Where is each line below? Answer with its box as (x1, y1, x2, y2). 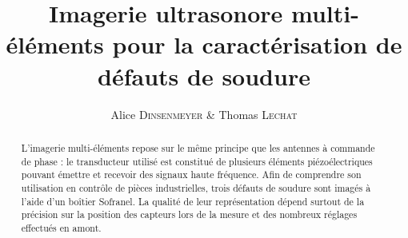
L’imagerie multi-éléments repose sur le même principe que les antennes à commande (21, 141, 375, 154)
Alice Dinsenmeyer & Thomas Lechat (110, 105, 298, 122)
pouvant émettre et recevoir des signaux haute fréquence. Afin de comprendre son (21, 168, 362, 181)
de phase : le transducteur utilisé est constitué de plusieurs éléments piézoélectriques (21, 154, 373, 168)
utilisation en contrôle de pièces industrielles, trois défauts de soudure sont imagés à (21, 180, 371, 194)
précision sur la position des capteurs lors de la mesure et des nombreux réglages (21, 208, 358, 221)
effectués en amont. (21, 220, 102, 234)
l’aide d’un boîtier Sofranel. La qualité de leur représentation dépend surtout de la (21, 194, 365, 208)
